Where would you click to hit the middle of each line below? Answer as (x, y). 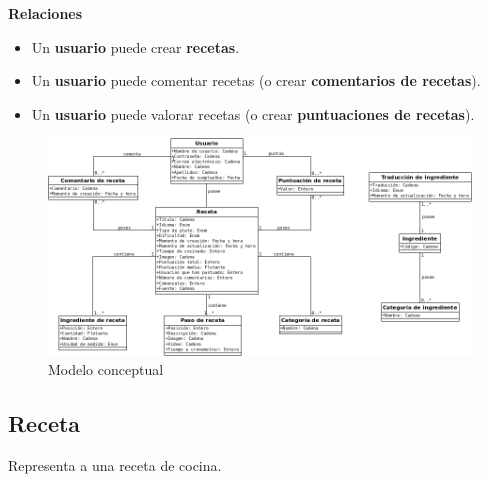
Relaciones (45, 13)
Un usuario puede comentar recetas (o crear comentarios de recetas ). (256, 80)
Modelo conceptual (106, 369)
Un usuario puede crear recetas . (135, 46)
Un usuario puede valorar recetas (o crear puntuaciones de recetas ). (253, 113)
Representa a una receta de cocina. (115, 464)
